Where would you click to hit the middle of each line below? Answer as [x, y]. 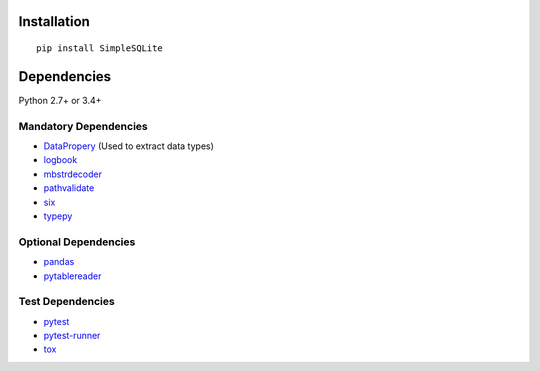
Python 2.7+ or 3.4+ [60, 100]
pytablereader [72, 276]
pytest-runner [72, 336]
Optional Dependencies [77, 242]
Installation [54, 21]
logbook [60, 160]
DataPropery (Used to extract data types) [129, 146]
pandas [59, 262]
